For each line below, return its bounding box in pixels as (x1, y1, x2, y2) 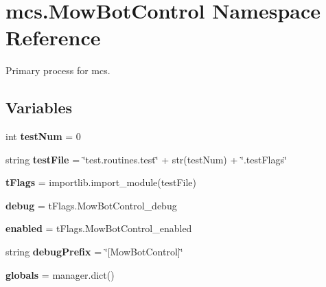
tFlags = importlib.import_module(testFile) (5, 175, 196, 190)
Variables (5, 97, 73, 118)
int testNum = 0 (5, 129, 81, 143)
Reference (5, 23, 101, 51)
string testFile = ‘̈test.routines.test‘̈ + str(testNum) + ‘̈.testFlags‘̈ (5, 152, 287, 166)
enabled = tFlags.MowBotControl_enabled (5, 221, 192, 236)
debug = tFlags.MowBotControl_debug (5, 198, 177, 212)
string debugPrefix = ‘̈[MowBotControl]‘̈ (5, 244, 183, 259)
